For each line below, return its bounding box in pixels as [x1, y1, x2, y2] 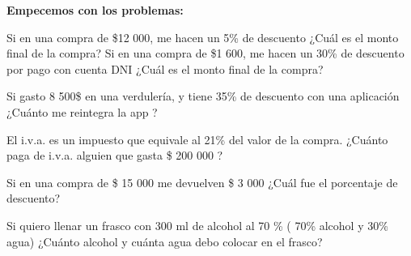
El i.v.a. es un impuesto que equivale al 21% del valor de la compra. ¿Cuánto [6, 130, 388, 147]
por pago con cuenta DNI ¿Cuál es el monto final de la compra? [6, 60, 324, 77]
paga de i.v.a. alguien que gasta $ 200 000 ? [6, 147, 223, 164]
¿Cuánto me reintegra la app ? [6, 103, 158, 120]
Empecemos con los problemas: [6, 2, 184, 18]
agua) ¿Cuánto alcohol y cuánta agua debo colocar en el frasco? [6, 233, 323, 250]
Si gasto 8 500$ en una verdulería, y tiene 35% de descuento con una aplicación [6, 87, 400, 105]
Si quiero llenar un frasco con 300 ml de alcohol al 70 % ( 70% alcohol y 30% [6, 216, 388, 233]
